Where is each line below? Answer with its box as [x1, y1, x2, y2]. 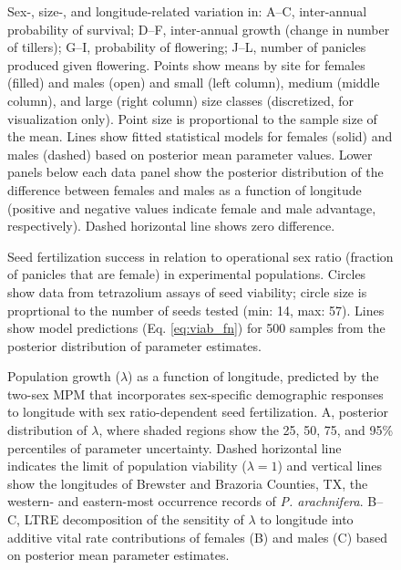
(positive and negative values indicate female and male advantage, [7, 198, 376, 217]
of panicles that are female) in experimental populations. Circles [7, 264, 366, 284]
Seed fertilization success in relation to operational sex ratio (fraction [7, 246, 394, 265]
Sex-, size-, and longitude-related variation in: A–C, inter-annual [7, 2, 367, 20]
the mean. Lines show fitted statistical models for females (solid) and [7, 127, 393, 146]
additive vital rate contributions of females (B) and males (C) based [7, 527, 388, 546]
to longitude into [260, 510, 354, 529]
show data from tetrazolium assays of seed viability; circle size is [7, 282, 367, 301]
